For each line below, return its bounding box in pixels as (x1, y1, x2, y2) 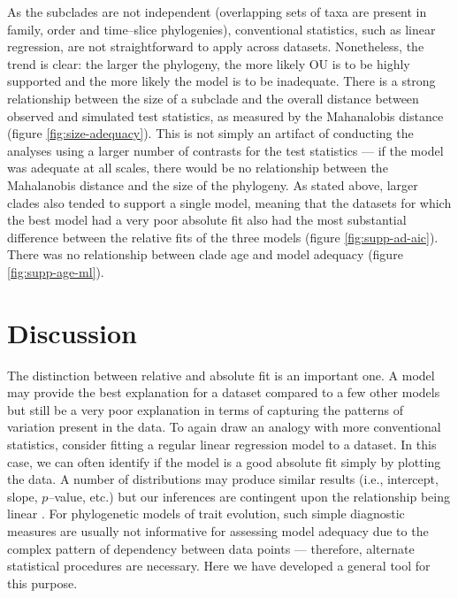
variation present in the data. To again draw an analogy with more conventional (7, 418, 441, 436)
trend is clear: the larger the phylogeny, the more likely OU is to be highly (7, 54, 410, 73)
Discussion (7, 314, 137, 350)
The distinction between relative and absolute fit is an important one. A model (7, 365, 435, 384)
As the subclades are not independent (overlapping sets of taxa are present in (7, 3, 427, 20)
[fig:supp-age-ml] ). (7, 262, 104, 280)
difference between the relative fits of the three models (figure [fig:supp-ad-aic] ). (7, 227, 439, 246)
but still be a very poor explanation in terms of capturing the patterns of (7, 400, 404, 418)
